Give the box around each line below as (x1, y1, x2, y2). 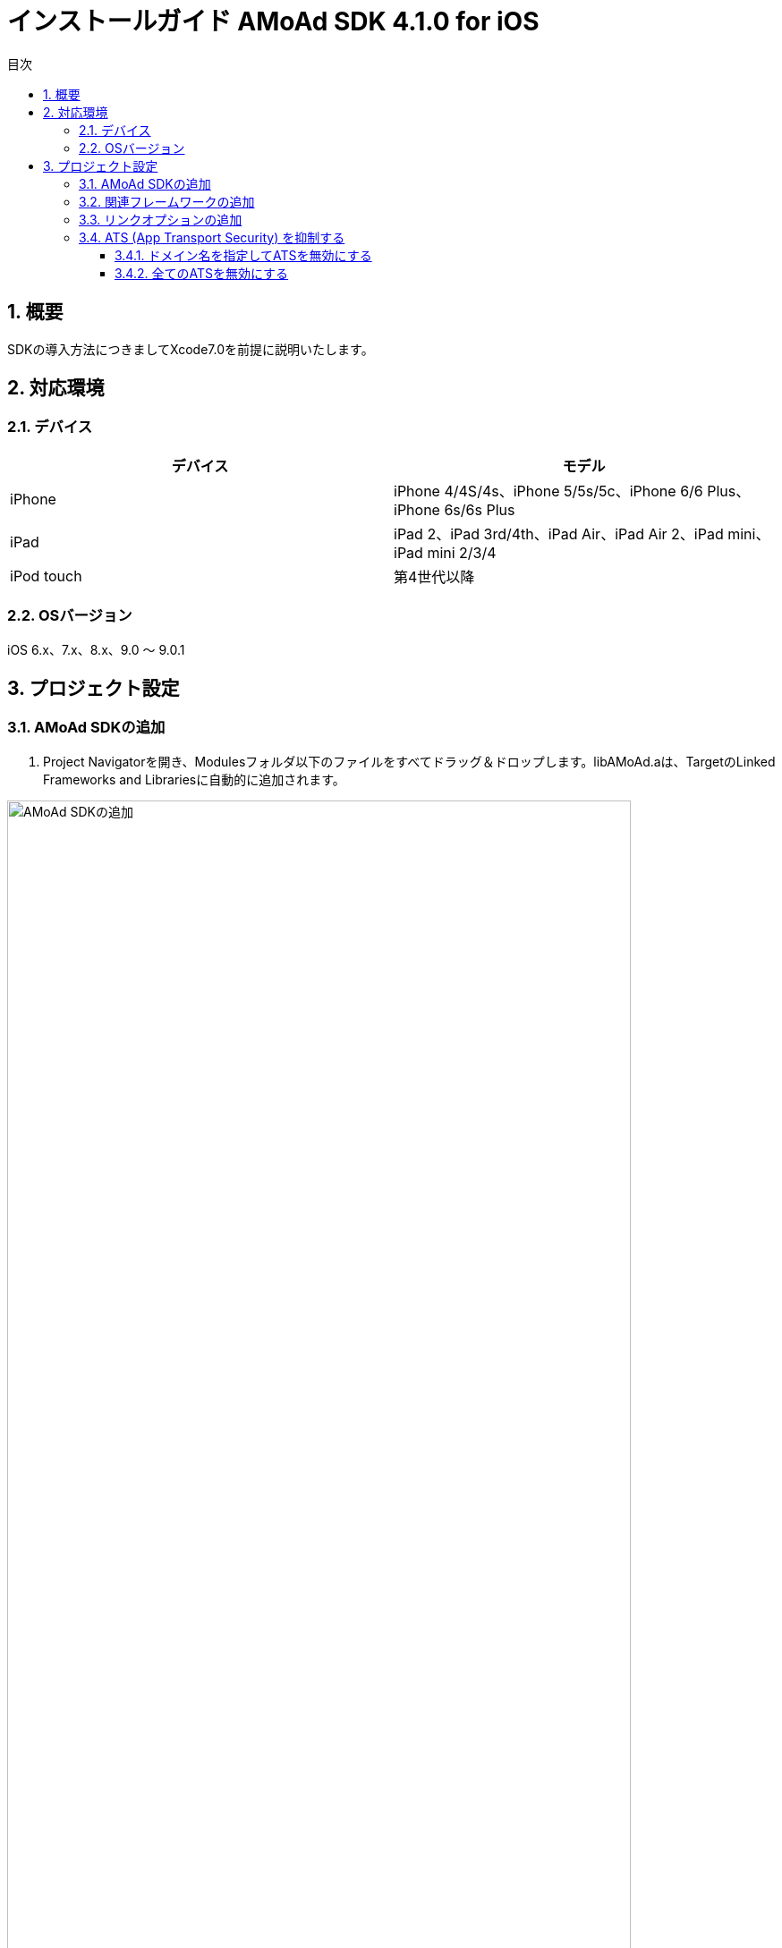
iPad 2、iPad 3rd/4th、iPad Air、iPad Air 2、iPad (394, 524, 724, 543)
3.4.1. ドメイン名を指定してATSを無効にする (115, 247, 372, 263)
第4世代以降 (394, 567, 475, 586)
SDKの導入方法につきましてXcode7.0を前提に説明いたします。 (7, 341, 374, 357)
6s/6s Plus (444, 500, 515, 519)
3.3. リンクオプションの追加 (79, 211, 242, 227)
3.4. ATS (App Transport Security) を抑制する (79, 229, 345, 245)
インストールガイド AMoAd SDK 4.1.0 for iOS (7, 6, 540, 37)
